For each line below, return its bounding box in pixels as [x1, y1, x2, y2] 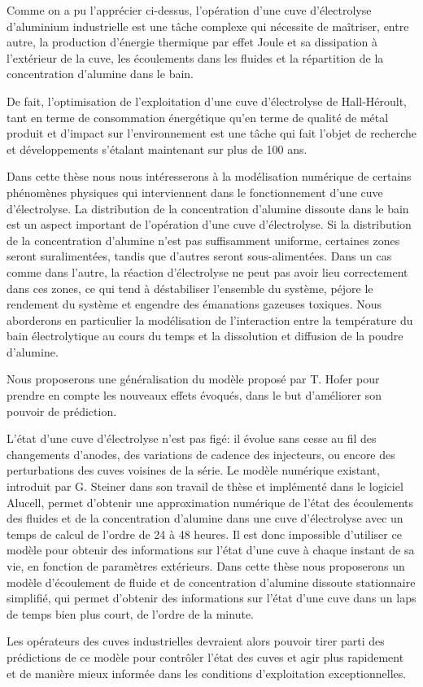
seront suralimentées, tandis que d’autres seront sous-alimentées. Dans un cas [7, 247, 392, 265]
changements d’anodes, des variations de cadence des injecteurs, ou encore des [7, 445, 395, 462]
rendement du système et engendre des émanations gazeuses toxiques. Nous [7, 295, 382, 313]
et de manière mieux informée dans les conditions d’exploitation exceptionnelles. [7, 664, 407, 681]
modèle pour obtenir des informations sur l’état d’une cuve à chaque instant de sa [7, 541, 415, 558]
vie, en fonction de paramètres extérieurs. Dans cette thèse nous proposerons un [7, 558, 405, 574]
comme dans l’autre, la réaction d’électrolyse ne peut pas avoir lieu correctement [7, 263, 408, 280]
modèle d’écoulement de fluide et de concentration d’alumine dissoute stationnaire [7, 573, 416, 590]
